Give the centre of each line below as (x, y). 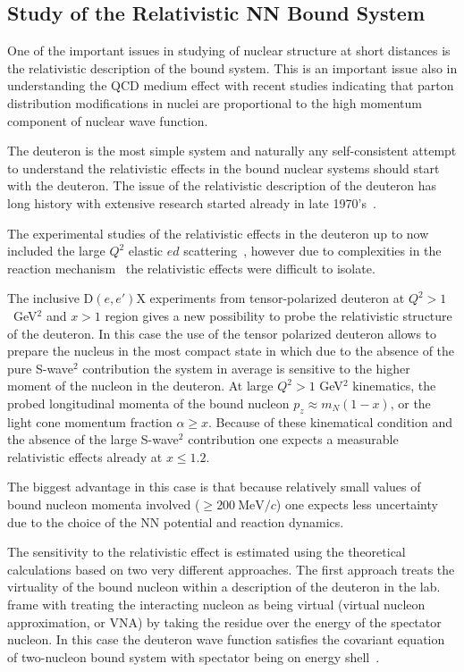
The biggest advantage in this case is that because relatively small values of (214, 487)
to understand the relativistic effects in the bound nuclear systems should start (224, 168)
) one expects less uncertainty (357, 504)
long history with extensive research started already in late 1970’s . (192, 202)
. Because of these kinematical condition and (331, 421)
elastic (145, 251)
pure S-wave (40, 368)
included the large (56, 251)
